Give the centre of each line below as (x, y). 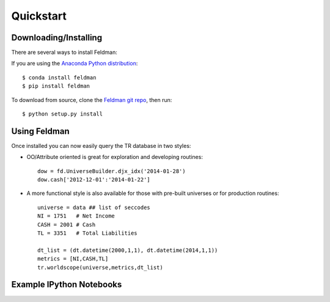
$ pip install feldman (56, 86)
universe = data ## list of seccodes (94, 207)
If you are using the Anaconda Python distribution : (75, 64)
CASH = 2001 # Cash (67, 224)
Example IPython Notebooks (67, 285)
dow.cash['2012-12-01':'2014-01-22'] (94, 180)
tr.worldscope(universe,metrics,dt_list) (100, 267)
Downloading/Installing (57, 38)
